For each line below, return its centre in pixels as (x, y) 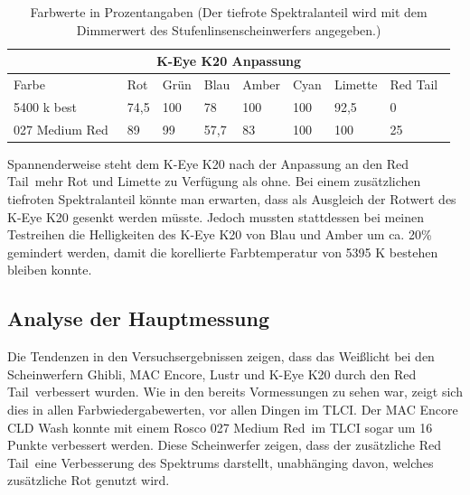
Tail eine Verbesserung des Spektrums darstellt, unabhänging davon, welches (221, 462)
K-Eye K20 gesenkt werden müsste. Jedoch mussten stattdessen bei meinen (216, 216)
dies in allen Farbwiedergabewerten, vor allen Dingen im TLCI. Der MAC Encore (233, 409)
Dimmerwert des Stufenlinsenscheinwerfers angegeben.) (229, 29)
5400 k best (46, 106)
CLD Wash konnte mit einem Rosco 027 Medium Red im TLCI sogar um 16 (220, 427)
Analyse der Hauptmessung (139, 318)
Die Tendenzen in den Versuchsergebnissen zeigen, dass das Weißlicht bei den (221, 356)
